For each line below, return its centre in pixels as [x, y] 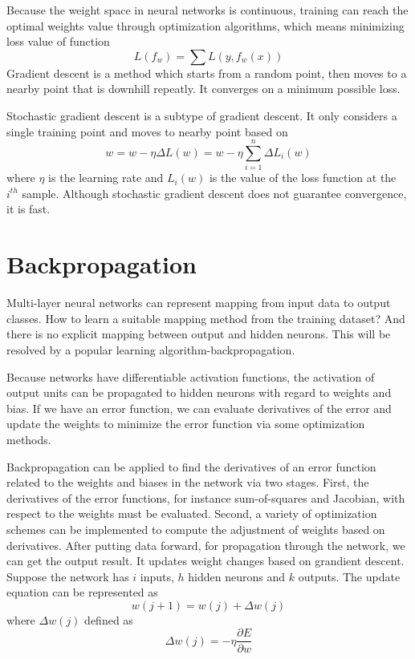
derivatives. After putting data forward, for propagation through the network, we [206, 545]
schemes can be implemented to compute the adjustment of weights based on [196, 529]
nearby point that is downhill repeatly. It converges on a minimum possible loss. [203, 89]
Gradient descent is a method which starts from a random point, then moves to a [207, 73]
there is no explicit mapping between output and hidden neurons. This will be [199, 334]
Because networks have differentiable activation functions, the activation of [191, 376]
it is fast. [28, 209]
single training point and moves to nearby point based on [147, 131]
